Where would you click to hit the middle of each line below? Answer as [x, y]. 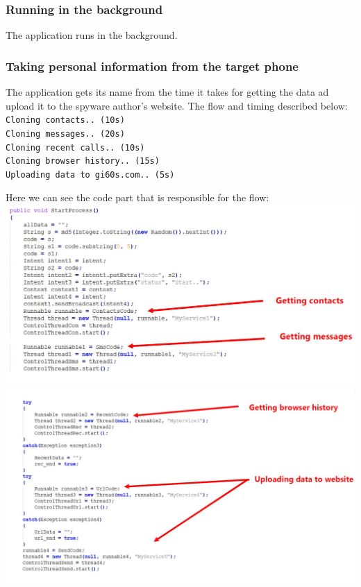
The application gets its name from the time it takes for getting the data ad [167, 92]
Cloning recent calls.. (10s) [75, 147]
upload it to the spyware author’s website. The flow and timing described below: [177, 105]
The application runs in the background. [92, 35]
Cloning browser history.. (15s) [83, 161]
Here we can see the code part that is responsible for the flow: [137, 197]
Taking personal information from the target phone [152, 66]
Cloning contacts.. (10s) [65, 120]
